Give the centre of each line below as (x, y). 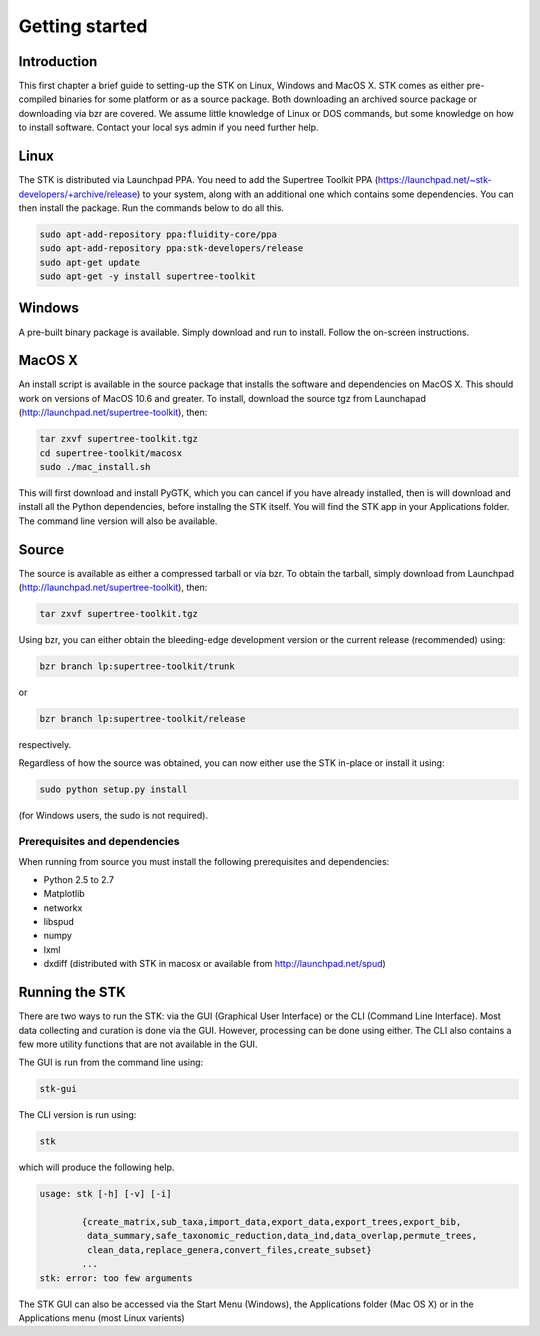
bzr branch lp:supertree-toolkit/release (142, 719)
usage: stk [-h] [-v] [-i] (105, 1194)
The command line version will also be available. (118, 521)
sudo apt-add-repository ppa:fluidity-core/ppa (158, 234)
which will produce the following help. (96, 1167)
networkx (63, 907)
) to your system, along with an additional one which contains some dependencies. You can (325, 194)
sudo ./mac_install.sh (95, 467)
